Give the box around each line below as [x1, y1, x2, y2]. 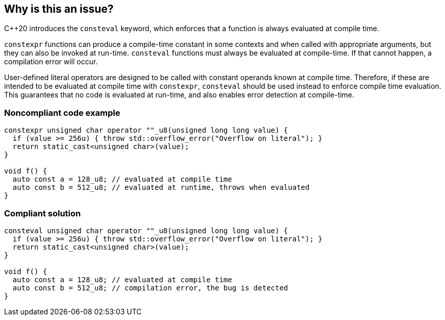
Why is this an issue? [4, 3, 114, 15]
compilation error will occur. [4, 57, 98, 66]
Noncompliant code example [4, 107, 120, 118]
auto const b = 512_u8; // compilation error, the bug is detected [12, 283, 288, 292]
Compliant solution [4, 208, 81, 218]
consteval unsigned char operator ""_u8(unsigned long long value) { [4, 226, 288, 235]
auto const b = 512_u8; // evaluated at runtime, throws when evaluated [12, 183, 310, 192]
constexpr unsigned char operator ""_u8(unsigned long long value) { [4, 126, 288, 135]
